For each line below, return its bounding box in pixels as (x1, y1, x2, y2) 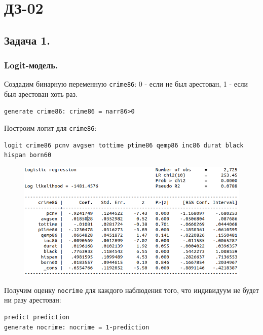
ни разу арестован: (4, 294, 61, 305)
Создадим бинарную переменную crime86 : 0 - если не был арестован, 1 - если (4, 79, 248, 89)
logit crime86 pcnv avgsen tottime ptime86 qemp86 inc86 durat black (4, 141, 244, 149)
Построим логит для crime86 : (4, 123, 97, 133)
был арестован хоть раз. (4, 89, 78, 99)
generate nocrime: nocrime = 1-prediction (4, 323, 149, 331)
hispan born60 (4, 152, 52, 159)
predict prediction (4, 313, 69, 321)
